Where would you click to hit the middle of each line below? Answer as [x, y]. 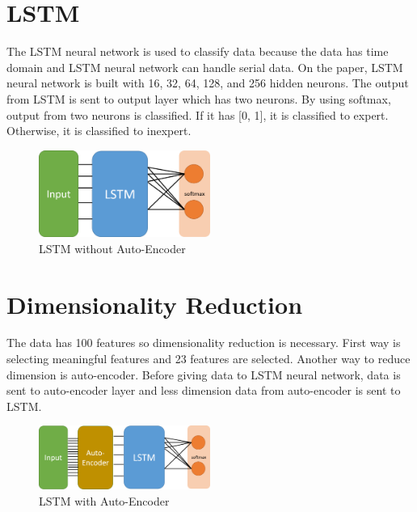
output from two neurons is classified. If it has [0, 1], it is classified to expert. [198, 114]
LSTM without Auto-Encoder [112, 248]
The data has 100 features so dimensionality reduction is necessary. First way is [204, 343]
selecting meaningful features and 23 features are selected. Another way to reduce [208, 359]
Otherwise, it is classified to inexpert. [99, 131]
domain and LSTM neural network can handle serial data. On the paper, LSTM [205, 67]
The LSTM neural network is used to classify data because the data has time [198, 51]
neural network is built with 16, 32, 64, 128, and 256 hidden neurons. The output [208, 83]
